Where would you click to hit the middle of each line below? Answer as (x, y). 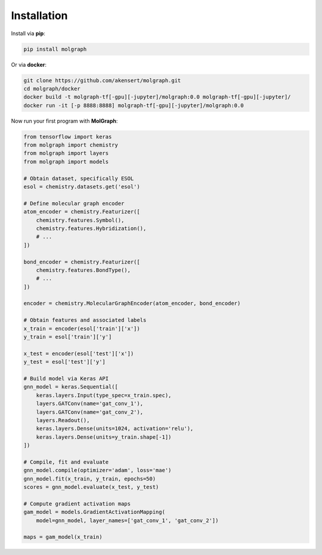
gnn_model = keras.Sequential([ (71, 387)
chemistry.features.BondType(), (83, 270)
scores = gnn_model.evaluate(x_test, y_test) (91, 487)
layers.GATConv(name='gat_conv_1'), (89, 404)
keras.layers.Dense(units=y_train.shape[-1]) (104, 437)
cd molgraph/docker (52, 89)
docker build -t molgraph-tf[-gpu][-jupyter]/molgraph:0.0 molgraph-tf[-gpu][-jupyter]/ (157, 97)
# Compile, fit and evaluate (66, 462)
